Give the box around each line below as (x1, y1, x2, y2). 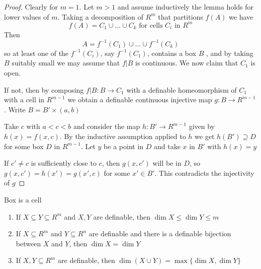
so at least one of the (4, 47, 69, 58)
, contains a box (147, 47, 196, 58)
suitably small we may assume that (12, 57, 120, 68)
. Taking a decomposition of (57, 11, 143, 22)
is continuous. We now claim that (135, 57, 238, 68)
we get (195, 130, 215, 141)
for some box (4, 141, 44, 151)
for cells (139, 22, 163, 29)
